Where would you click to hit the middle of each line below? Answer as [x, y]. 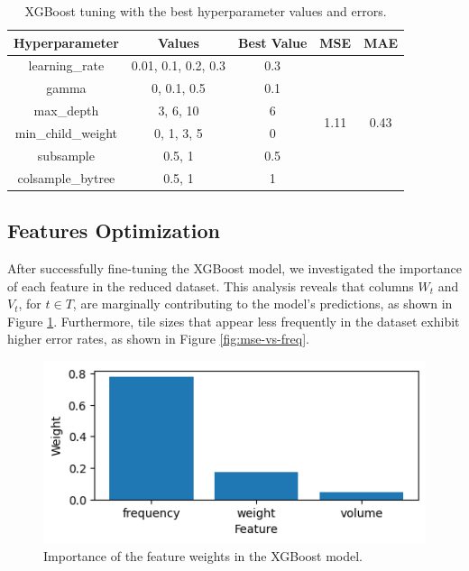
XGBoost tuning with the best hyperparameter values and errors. [206, 11]
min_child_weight [66, 132]
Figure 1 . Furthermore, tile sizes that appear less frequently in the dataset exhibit [234, 321]
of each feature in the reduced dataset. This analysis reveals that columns [211, 285]
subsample [66, 155]
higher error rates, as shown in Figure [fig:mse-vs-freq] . [158, 339]
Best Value [273, 42]
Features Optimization [114, 230]
